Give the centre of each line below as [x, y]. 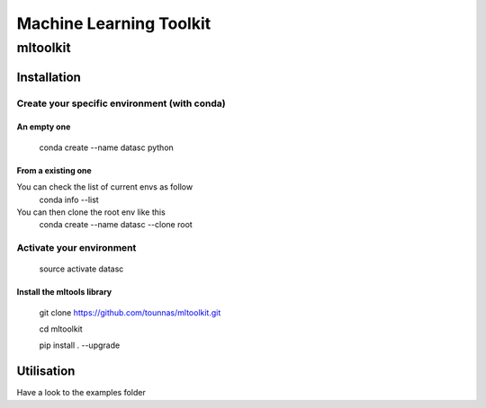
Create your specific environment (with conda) [121, 103]
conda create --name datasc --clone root [116, 225]
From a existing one [54, 170]
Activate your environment [76, 248]
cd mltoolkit [61, 329]
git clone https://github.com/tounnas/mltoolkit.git [130, 312]
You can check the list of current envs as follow [105, 187]
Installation [49, 77]
